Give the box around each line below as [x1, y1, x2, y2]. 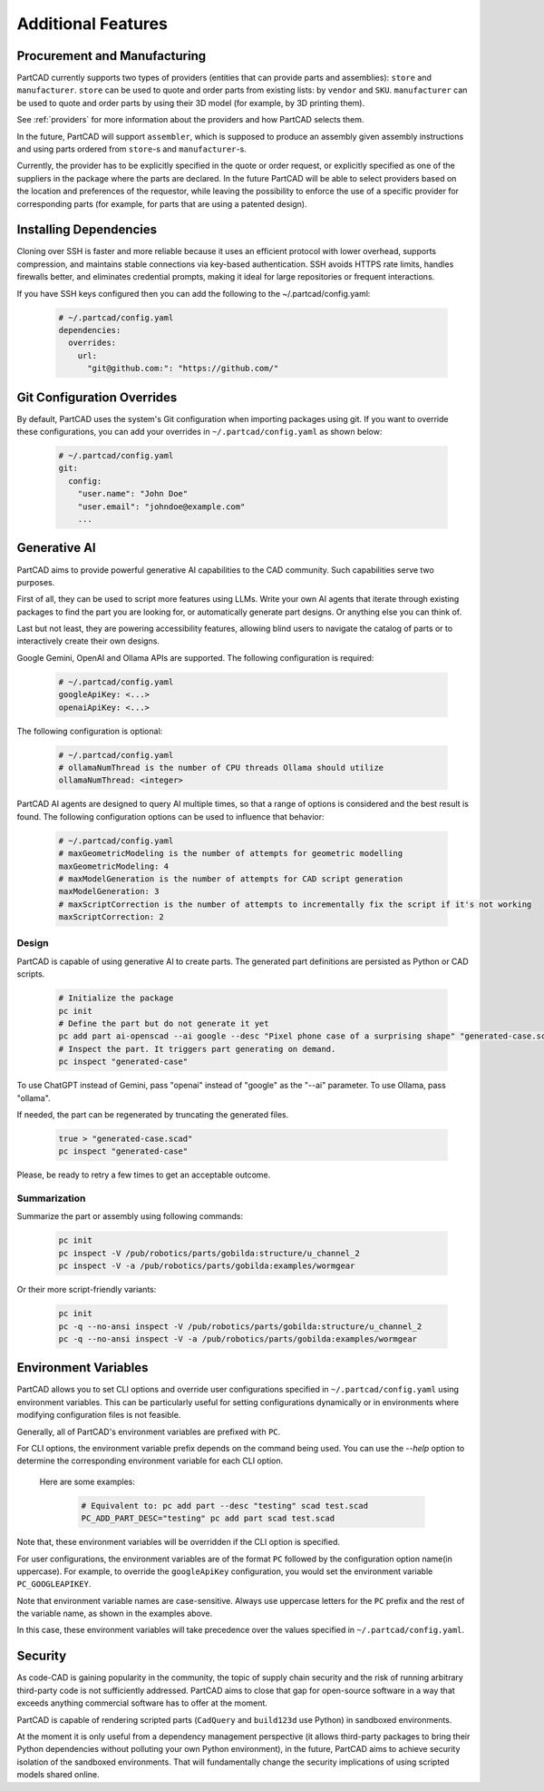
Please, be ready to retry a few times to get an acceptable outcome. [16, 1169, 271, 1180]
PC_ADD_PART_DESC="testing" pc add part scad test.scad [81, 1513, 335, 1524]
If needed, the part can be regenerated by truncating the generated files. [16, 1108, 289, 1120]
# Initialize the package [58, 993, 174, 1003]
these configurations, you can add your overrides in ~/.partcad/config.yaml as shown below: [16, 427, 383, 438]
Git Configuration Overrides [16, 389, 178, 405]
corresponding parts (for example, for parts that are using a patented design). [16, 198, 307, 209]
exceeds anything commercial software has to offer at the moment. [16, 1698, 267, 1708]
